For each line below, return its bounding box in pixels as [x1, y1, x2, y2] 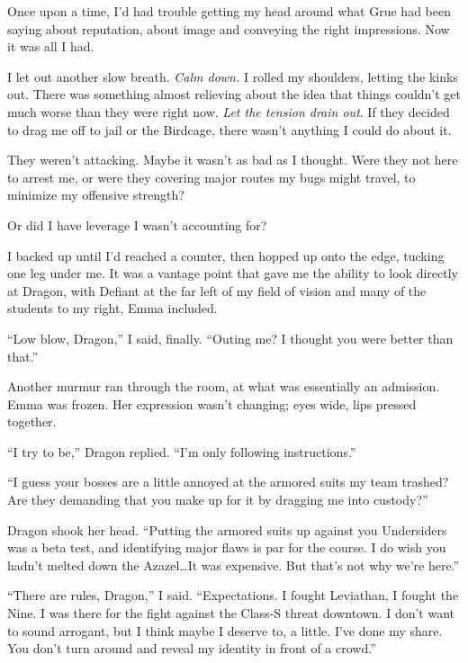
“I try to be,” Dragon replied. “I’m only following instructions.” [7, 442, 356, 461]
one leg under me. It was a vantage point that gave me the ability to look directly [7, 264, 459, 282]
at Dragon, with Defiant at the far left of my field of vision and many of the [7, 281, 427, 300]
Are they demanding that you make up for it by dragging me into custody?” [7, 490, 428, 509]
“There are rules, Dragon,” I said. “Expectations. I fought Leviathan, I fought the [7, 586, 459, 605]
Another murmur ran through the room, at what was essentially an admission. [7, 377, 440, 396]
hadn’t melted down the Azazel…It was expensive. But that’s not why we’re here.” [7, 555, 460, 574]
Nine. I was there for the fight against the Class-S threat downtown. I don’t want [7, 604, 455, 623]
